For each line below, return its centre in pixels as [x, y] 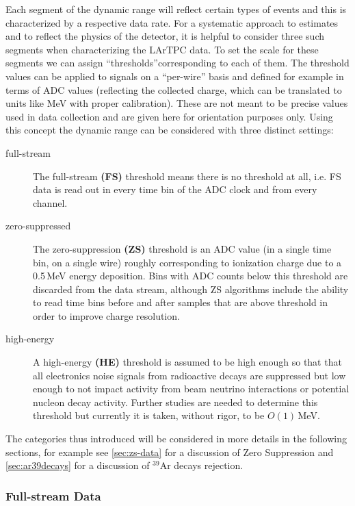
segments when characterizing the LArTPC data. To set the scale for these [162, 49]
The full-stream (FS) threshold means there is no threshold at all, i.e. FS [187, 176]
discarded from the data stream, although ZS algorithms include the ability [191, 289]
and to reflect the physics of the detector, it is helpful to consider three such [165, 36]
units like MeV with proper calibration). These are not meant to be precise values [177, 103]
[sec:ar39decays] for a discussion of [78, 465]
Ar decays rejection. [201, 465]
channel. [50, 202]
